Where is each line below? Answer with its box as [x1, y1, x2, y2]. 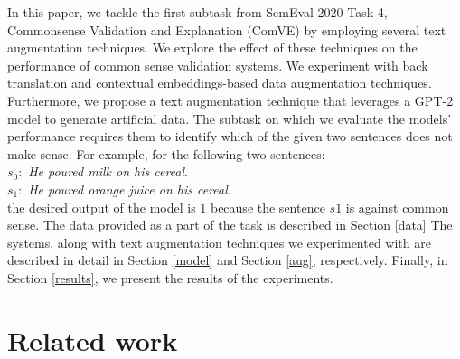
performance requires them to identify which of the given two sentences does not [7, 127, 453, 146]
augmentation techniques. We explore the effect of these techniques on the [7, 38, 418, 57]
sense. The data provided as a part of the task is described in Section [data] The [7, 215, 453, 234]
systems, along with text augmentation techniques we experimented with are [7, 232, 431, 251]
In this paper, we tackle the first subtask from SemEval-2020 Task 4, [7, 3, 388, 21]
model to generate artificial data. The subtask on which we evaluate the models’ [7, 109, 452, 128]
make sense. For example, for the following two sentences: [7, 144, 325, 163]
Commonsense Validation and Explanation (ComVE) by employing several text [7, 20, 446, 39]
